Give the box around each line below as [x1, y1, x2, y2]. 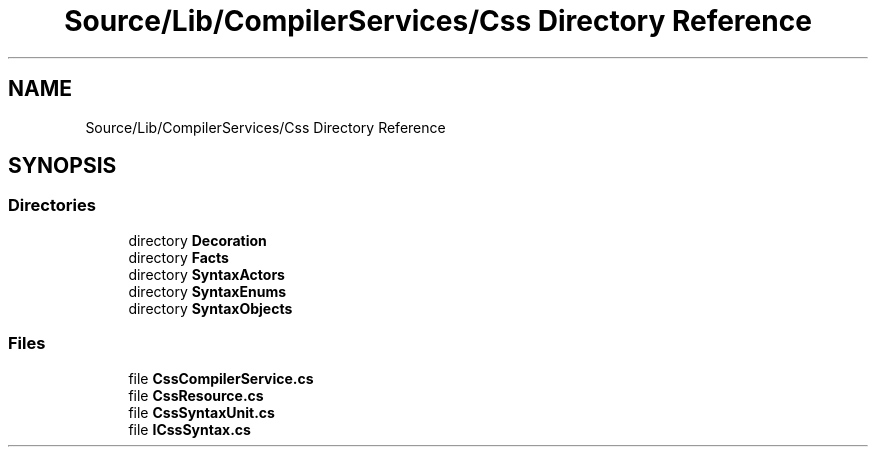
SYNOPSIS [8, 153, 117, 179]
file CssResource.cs [128, 386, 264, 404]
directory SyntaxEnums [128, 282, 286, 300]
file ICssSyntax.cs [128, 420, 251, 438]
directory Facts [128, 248, 229, 266]
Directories [8, 195, 96, 216]
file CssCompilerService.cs [128, 369, 314, 387]
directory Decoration [128, 231, 267, 249]
